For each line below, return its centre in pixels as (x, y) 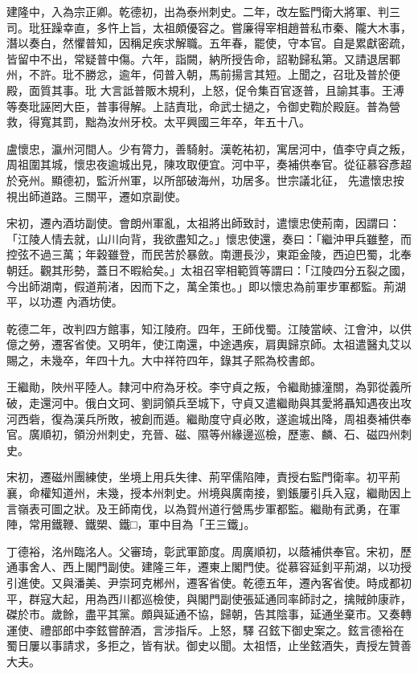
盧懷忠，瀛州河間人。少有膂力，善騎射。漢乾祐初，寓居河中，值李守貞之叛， (209, 148)
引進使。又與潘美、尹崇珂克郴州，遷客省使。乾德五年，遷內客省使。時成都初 (209, 582)
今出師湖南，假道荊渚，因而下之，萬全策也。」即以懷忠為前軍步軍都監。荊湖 (206, 286)
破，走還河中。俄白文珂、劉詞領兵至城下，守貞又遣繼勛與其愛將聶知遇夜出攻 (209, 403)
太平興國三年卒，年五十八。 (237, 122)
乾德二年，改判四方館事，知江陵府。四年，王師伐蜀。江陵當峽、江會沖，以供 (209, 328)
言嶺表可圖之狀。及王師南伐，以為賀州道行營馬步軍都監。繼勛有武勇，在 (198, 508)
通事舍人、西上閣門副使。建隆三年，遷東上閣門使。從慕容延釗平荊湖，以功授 (209, 567)
